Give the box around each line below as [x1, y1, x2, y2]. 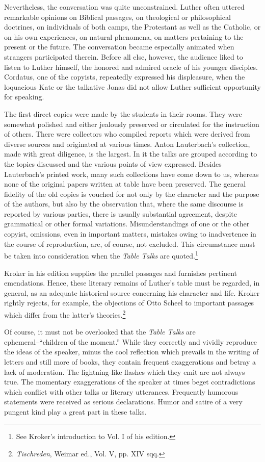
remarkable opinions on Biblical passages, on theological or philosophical [4, 11, 231, 22]
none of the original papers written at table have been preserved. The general [4, 178, 246, 189]
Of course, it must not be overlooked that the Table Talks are [4, 326, 196, 337]
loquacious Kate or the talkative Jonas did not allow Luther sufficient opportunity [4, 81, 261, 92]
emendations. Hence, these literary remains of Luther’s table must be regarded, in [4, 277, 260, 288]
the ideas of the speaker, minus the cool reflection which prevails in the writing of [4, 346, 259, 357]
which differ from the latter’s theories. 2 [4, 307, 126, 320]
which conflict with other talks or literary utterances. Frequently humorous [4, 386, 238, 397]
